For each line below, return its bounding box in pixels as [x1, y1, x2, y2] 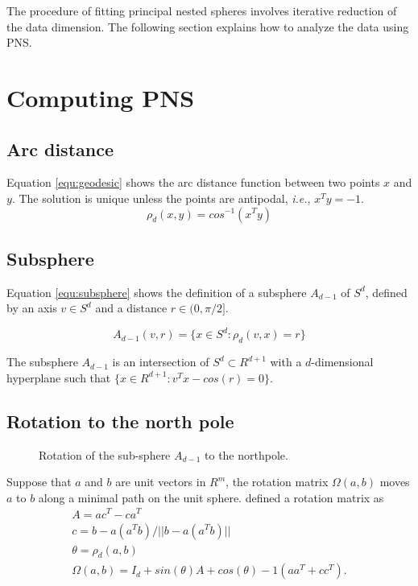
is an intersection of [112, 353, 209, 370]
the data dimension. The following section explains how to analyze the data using [6, 18, 409, 35]
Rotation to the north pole [6, 408, 234, 433]
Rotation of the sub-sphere [39, 446, 171, 463]
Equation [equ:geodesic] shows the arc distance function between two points [6, 174, 380, 191]
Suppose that [6, 473, 72, 490]
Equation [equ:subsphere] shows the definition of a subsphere [6, 283, 307, 300]
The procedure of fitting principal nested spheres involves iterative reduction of [6, 2, 397, 19]
